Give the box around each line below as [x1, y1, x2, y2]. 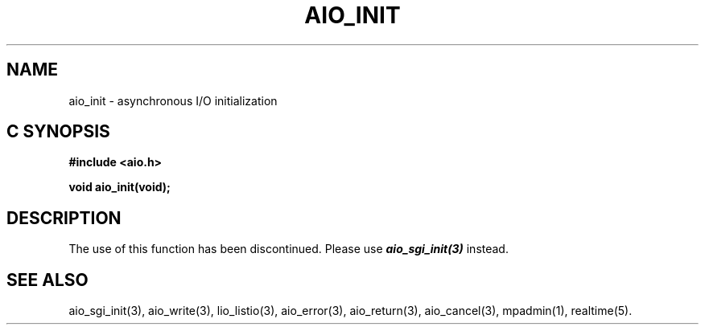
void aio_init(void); [68, 180, 171, 194]
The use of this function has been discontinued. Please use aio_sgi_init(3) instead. [68, 242, 509, 256]
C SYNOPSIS [6, 121, 110, 142]
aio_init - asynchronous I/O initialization [68, 93, 278, 108]
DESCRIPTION [6, 207, 122, 228]
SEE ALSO [6, 269, 89, 290]
